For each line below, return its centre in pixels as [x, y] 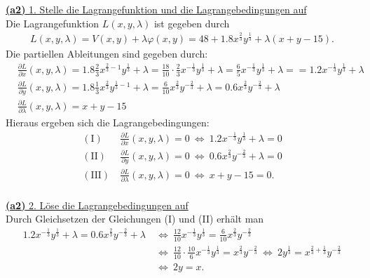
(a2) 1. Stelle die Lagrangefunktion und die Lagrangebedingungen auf [156, 9]
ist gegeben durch [192, 23]
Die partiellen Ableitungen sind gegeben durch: [107, 54]
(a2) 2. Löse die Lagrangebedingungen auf [97, 205]
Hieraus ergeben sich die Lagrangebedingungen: [108, 123]
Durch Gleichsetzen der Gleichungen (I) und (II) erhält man [135, 219]
